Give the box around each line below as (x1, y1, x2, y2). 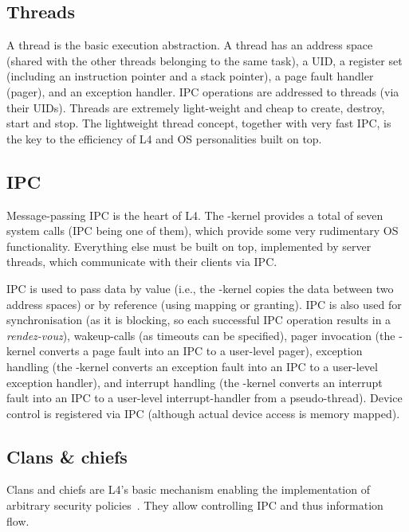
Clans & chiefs (6, 444, 128, 468)
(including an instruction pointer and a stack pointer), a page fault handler (6, 68, 374, 84)
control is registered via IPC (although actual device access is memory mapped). (6, 405, 400, 421)
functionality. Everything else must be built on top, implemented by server (6, 237, 372, 254)
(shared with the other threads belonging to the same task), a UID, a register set (6, 52, 403, 68)
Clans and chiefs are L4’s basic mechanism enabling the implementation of (6, 481, 370, 498)
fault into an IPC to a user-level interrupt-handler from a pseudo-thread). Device (6, 389, 403, 406)
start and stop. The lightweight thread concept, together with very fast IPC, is (6, 115, 391, 131)
